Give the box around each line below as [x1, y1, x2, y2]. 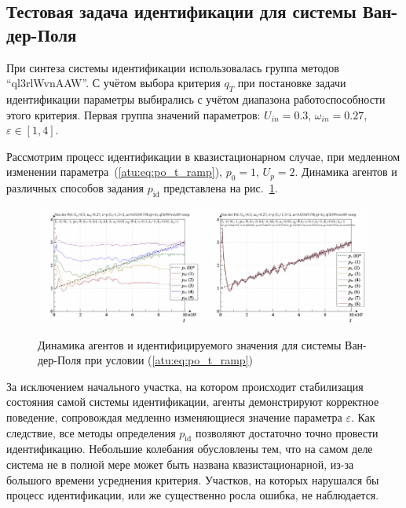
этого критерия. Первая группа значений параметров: [6, 106, 261, 122]
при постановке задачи [237, 75, 346, 91]
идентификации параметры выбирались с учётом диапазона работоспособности [6, 90, 386, 107]
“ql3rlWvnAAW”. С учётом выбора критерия [6, 75, 221, 91]
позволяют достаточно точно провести [195, 424, 379, 440]
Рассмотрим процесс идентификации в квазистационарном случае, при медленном [6, 148, 401, 164]
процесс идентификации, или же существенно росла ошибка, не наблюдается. [6, 487, 379, 503]
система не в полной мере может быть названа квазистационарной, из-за [6, 456, 354, 473]
